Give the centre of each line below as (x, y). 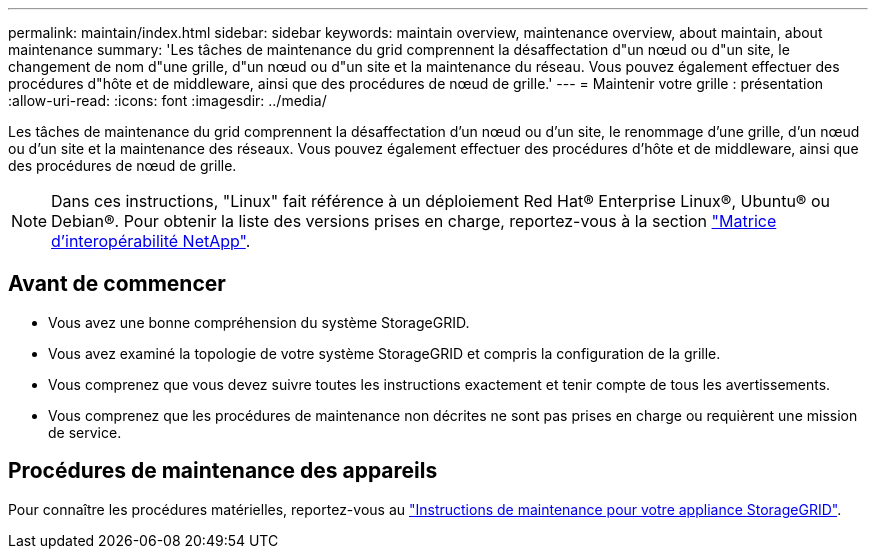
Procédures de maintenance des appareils (223, 471)
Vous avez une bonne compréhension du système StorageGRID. (259, 322)
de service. (85, 432)
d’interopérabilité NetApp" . (151, 241)
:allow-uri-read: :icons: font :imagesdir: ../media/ (167, 100)
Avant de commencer (117, 284)
